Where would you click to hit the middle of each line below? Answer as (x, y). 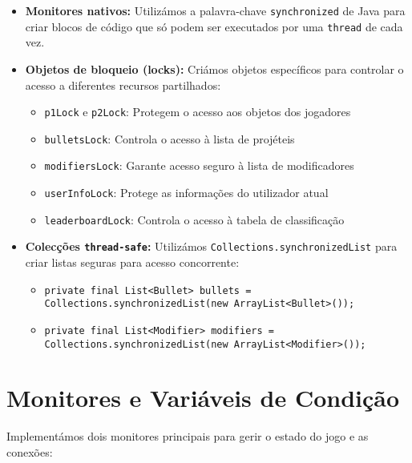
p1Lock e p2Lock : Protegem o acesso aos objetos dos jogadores (198, 112)
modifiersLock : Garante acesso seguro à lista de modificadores (199, 165)
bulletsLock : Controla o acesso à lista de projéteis (170, 138)
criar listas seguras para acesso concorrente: (132, 262)
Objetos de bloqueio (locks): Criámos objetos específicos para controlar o (214, 68)
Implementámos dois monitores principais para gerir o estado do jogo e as (188, 436)
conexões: (30, 451)
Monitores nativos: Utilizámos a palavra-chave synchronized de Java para (215, 10)
